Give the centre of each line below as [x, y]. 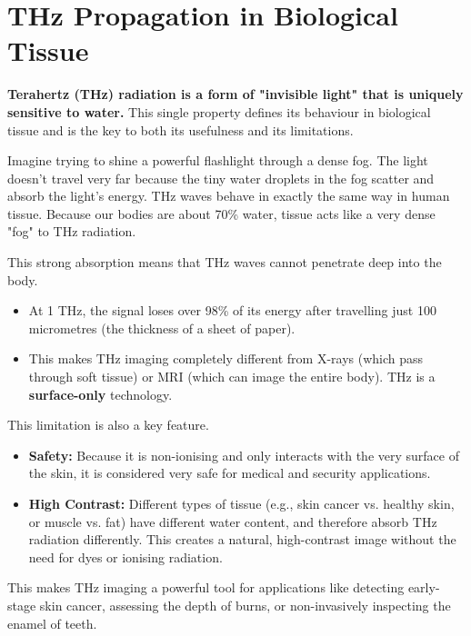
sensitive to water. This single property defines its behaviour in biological [219, 111]
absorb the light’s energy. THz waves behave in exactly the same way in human [229, 196]
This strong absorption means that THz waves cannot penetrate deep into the [225, 262]
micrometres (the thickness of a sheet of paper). [162, 328]
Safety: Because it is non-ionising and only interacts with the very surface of [244, 455]
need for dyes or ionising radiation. [125, 556]
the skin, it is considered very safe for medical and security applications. [230, 473]
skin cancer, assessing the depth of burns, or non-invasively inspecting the [245, 605]
